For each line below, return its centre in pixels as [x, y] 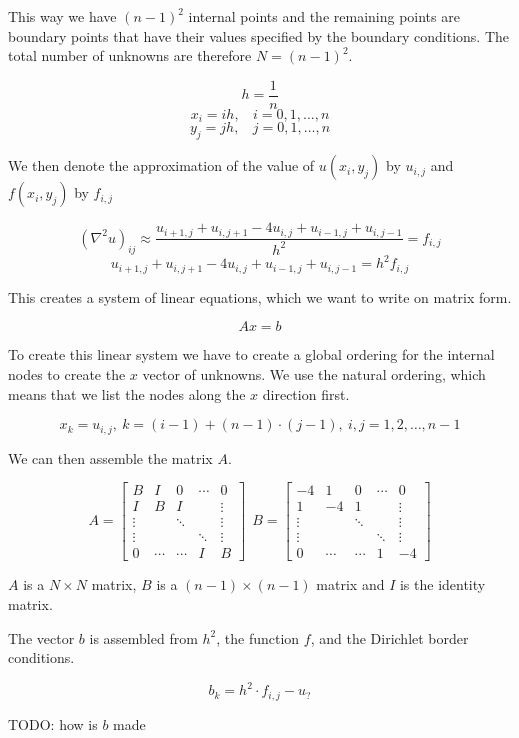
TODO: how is [53, 723]
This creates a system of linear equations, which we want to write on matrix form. [260, 296]
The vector [41, 637]
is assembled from [143, 637]
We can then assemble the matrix [110, 457]
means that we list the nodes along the [127, 393]
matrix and [350, 584]
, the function [258, 637]
